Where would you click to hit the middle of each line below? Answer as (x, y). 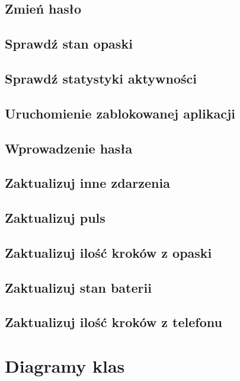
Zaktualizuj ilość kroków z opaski (108, 252)
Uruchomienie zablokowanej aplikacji (120, 113)
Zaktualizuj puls (55, 218)
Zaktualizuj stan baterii (78, 287)
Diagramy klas (65, 366)
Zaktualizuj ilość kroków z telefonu (113, 322)
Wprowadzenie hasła (69, 148)
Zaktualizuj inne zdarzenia (87, 183)
